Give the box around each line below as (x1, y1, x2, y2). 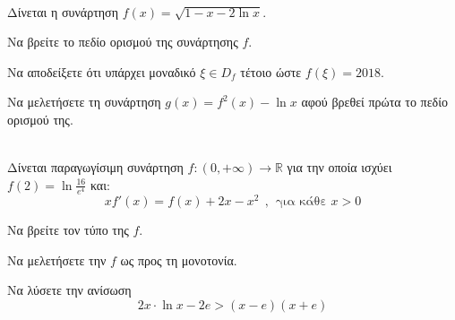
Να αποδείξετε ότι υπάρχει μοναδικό (7, 62, 196, 81)
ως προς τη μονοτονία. (120, 250, 237, 269)
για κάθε (276, 195, 327, 208)
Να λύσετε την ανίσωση (7, 281, 132, 299)
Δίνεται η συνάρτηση (7, 2, 118, 21)
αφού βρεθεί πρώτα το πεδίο (301, 92, 448, 111)
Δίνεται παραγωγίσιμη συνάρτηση (7, 158, 184, 177)
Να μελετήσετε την (7, 250, 107, 269)
